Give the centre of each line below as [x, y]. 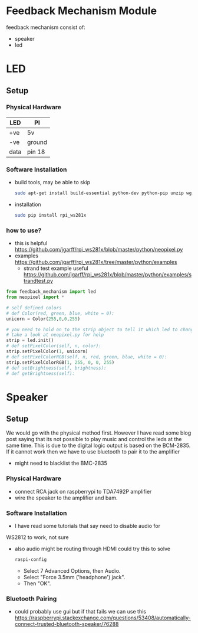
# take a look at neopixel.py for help [55, 335]
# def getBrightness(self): [41, 373]
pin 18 [36, 152]
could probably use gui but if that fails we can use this [80, 612]
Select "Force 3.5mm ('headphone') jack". [74, 577]
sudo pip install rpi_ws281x [50, 215]
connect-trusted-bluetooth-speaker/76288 [67, 624]
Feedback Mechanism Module [82, 11]
